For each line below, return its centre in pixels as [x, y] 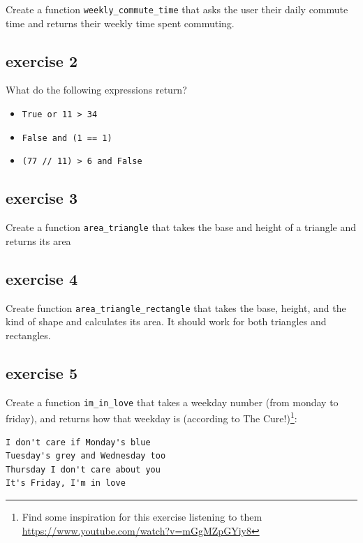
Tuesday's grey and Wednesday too [86, 456]
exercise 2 [42, 60]
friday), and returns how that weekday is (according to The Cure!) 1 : [151, 417]
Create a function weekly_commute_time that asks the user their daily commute [177, 9]
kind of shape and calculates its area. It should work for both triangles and [166, 321]
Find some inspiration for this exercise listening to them [142, 516]
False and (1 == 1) [67, 138]
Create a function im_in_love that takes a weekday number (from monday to [172, 402]
